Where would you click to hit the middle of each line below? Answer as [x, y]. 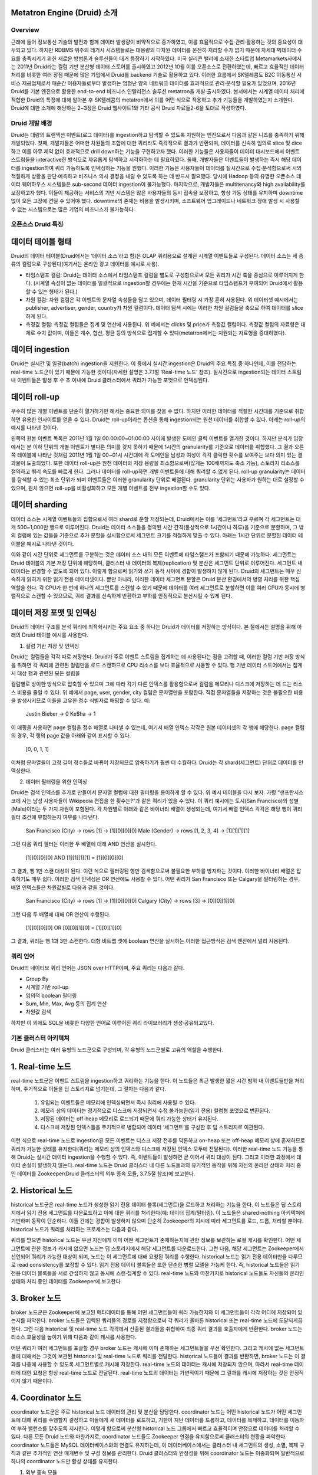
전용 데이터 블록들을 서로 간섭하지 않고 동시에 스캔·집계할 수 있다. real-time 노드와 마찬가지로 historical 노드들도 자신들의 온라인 [158, 1273]
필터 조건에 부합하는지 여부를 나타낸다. [55, 817]
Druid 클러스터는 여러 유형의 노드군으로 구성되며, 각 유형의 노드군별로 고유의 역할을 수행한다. [117, 1050]
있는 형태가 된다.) [58, 291]
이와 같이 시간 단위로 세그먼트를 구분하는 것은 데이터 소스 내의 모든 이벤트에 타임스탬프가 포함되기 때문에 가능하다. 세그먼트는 [154, 555]
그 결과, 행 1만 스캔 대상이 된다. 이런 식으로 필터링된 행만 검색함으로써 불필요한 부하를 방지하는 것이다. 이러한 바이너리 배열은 [153, 871]
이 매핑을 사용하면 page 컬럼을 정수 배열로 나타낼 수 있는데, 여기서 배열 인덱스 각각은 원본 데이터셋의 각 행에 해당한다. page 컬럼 [158, 727]
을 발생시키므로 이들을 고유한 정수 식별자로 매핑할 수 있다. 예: [81, 701]
